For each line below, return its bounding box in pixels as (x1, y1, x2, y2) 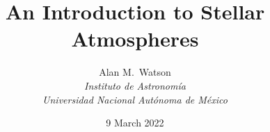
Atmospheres (71, 24, 199, 53)
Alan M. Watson (99, 65, 171, 79)
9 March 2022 (106, 115, 164, 130)
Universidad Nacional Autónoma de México (42, 92, 228, 106)
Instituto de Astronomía (84, 78, 186, 92)
